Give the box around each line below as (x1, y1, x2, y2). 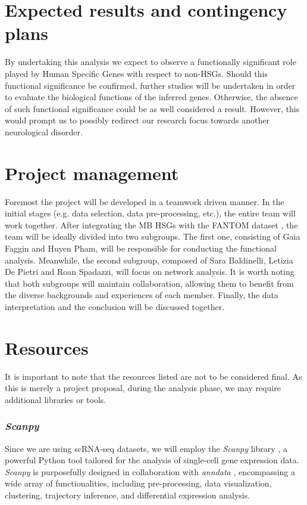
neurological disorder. (5, 125, 83, 138)
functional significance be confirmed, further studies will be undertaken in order (5, 79, 296, 91)
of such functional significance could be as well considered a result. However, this (5, 102, 300, 114)
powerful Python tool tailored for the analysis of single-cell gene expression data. (5, 454, 299, 466)
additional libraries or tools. (5, 393, 106, 405)
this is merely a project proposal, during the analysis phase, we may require (5, 382, 281, 394)
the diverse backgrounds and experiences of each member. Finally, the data (5, 289, 278, 301)
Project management (5, 160, 179, 185)
